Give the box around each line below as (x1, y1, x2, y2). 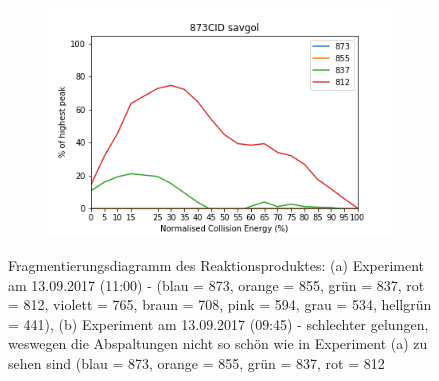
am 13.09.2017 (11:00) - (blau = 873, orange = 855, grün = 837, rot (8, 274, 425, 295)
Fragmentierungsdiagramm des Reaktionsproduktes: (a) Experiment (8, 254, 425, 275)
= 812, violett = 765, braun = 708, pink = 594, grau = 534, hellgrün (8, 294, 432, 315)
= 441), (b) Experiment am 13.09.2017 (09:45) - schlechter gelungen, (8, 313, 429, 334)
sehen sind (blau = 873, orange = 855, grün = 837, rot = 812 (8, 352, 385, 373)
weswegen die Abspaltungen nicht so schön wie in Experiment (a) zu (8, 333, 428, 354)
